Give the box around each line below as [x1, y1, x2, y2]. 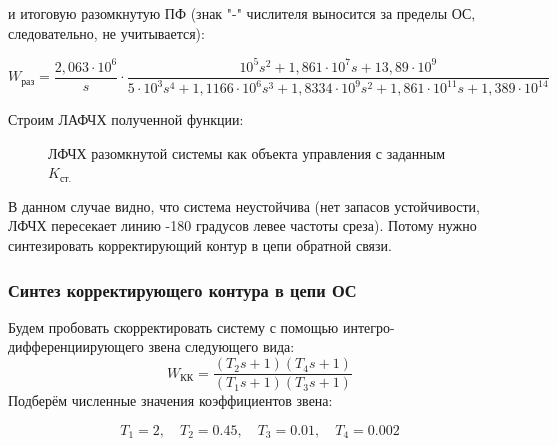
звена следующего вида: [148, 336, 295, 357]
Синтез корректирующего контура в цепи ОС [8, 277, 357, 302]
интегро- [342, 316, 395, 337]
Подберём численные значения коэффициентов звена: [8, 390, 333, 411]
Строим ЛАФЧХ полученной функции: [8, 109, 244, 130]
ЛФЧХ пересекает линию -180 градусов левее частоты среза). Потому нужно [8, 215, 477, 236]
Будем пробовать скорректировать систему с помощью [8, 316, 339, 337]
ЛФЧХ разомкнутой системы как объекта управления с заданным [48, 142, 446, 163]
